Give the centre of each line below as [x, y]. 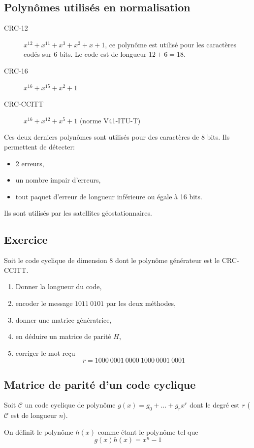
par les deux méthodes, [141, 303]
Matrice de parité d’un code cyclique [100, 384]
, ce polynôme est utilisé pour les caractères [171, 44]
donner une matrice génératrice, [63, 319]
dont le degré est [215, 405]
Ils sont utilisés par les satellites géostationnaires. [78, 213]
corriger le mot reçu [45, 353]
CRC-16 [16, 70]
